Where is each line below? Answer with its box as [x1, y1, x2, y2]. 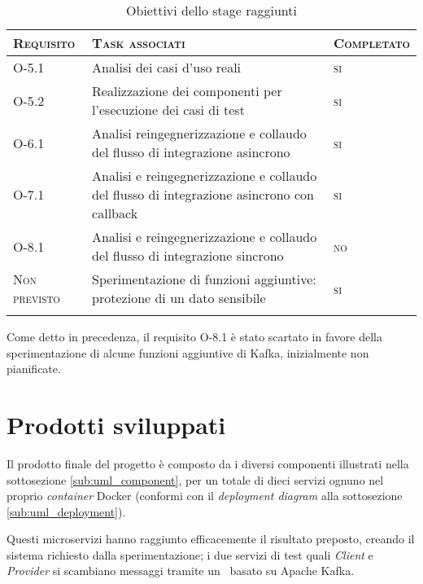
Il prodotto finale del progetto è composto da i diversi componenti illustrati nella [7, 454, 409, 472]
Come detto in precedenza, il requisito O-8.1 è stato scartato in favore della [7, 328, 382, 345]
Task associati [92, 33, 185, 52]
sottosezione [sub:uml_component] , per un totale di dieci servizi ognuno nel [7, 471, 384, 488]
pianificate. [7, 360, 61, 377]
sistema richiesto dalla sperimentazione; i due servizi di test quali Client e [7, 546, 373, 563]
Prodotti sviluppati [7, 407, 226, 441]
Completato [334, 33, 410, 52]
